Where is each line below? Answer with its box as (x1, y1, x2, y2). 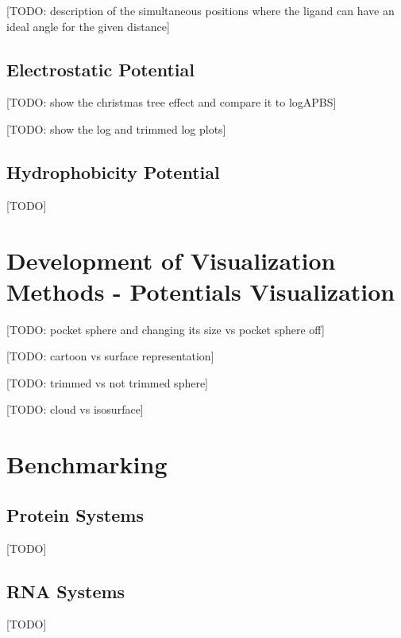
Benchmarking (6, 448, 168, 480)
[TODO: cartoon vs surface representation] (6, 348, 214, 364)
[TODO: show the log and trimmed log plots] (6, 120, 226, 137)
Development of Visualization (6, 243, 336, 276)
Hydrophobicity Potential (6, 159, 220, 184)
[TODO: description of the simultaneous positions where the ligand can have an (6, 2, 395, 18)
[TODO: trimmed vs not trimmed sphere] (6, 374, 209, 391)
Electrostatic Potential (6, 56, 195, 81)
